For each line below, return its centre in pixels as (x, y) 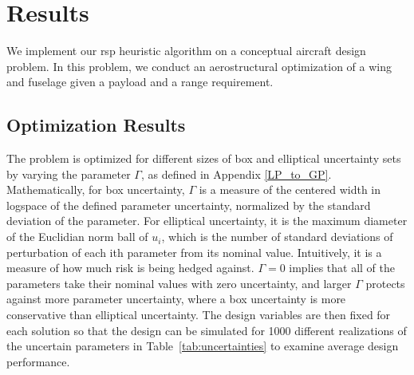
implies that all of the (342, 268)
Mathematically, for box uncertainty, (96, 189)
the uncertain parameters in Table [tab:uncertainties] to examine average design (203, 346)
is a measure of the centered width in (290, 189)
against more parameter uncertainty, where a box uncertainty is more (176, 299)
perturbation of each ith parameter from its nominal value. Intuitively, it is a (194, 252)
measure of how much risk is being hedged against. (130, 268)
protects (385, 283)
